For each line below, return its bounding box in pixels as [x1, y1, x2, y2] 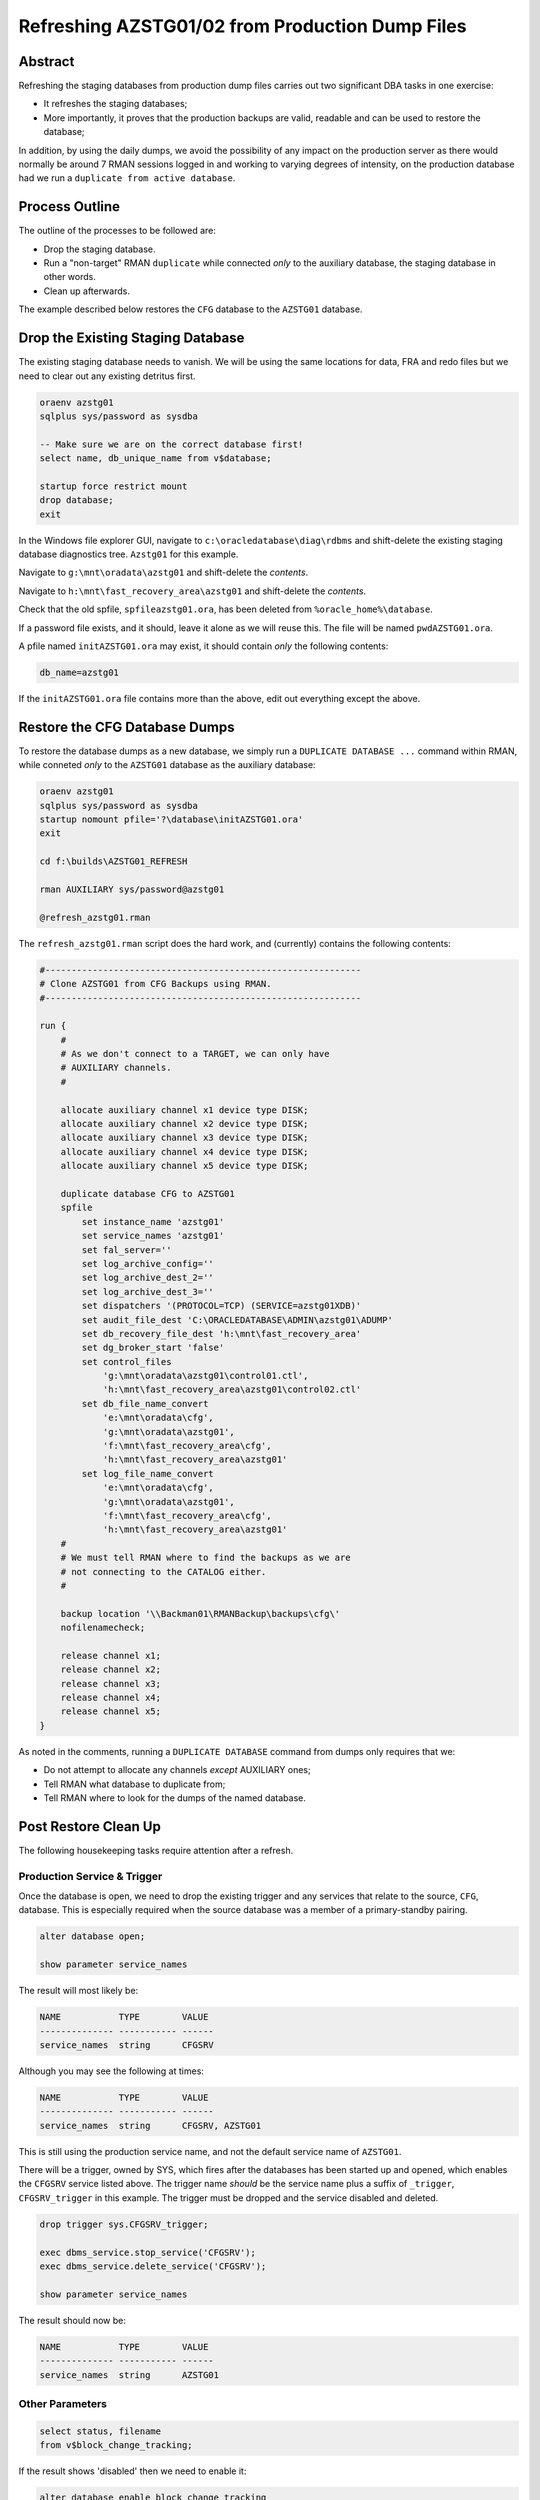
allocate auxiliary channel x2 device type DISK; [60, 1118, 309, 1130]
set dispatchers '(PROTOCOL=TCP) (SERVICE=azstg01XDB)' [81, 1300, 362, 1312]
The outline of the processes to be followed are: [18, 225, 217, 237]
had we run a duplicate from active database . [18, 172, 236, 184]
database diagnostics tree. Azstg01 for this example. [18, 548, 239, 560]
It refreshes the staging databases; [43, 98, 188, 110]
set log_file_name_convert [81, 1468, 214, 1479]
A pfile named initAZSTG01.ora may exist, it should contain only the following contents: [18, 640, 389, 652]
